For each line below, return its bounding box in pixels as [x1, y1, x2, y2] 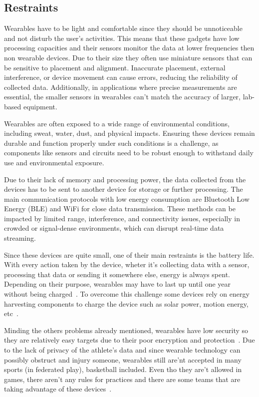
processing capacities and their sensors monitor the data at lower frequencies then [4, 42, 255, 53]
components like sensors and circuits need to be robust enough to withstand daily [4, 147, 254, 158]
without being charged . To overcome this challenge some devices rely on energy [4, 289, 250, 299]
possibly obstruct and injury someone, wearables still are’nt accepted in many [4, 354, 242, 365]
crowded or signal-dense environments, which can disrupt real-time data [4, 223, 224, 233]
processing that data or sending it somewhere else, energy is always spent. [4, 269, 230, 279]
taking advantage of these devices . [4, 384, 112, 394]
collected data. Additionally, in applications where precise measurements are [4, 81, 237, 92]
